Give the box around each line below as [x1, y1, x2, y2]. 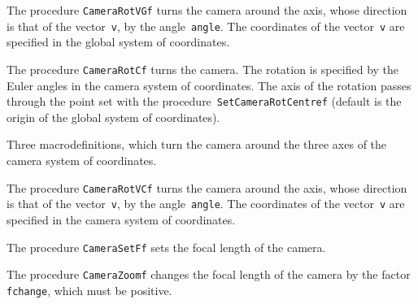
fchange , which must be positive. [7, 281, 172, 298]
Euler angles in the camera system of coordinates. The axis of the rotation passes [7, 76, 411, 93]
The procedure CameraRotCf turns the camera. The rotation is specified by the [7, 60, 399, 77]
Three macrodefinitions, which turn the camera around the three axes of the [7, 136, 387, 153]
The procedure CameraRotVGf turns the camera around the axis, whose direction [7, 2, 407, 18]
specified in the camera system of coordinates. [7, 211, 236, 228]
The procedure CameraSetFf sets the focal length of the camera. [7, 238, 326, 255]
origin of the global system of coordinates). [7, 108, 220, 125]
